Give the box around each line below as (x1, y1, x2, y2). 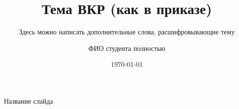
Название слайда (4, 95, 53, 106)
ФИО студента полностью (88, 43, 165, 53)
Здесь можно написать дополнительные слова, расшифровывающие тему (19, 27, 235, 37)
